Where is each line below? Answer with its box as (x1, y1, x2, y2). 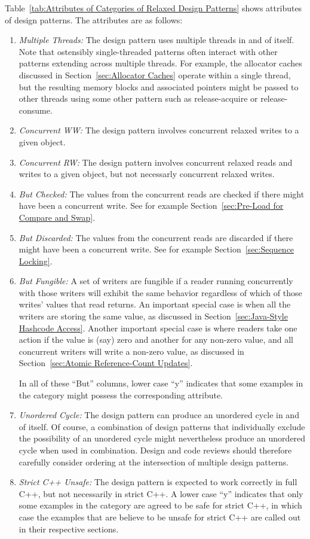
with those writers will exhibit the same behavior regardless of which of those (19, 286, 302, 299)
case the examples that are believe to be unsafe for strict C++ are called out (19, 510, 301, 523)
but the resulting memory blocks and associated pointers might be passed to (19, 80, 299, 93)
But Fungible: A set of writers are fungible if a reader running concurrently (19, 275, 293, 287)
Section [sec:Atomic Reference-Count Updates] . (19, 357, 193, 369)
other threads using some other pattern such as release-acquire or (19, 92, 258, 105)
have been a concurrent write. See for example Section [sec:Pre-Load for (19, 199, 284, 212)
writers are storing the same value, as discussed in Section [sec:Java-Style (19, 310, 288, 322)
